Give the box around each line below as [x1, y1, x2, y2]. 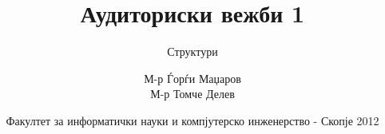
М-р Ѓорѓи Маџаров [144, 69, 241, 86]
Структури [167, 43, 218, 60]
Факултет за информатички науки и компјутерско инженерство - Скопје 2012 [6, 112, 379, 128]
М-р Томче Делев [150, 85, 235, 102]
